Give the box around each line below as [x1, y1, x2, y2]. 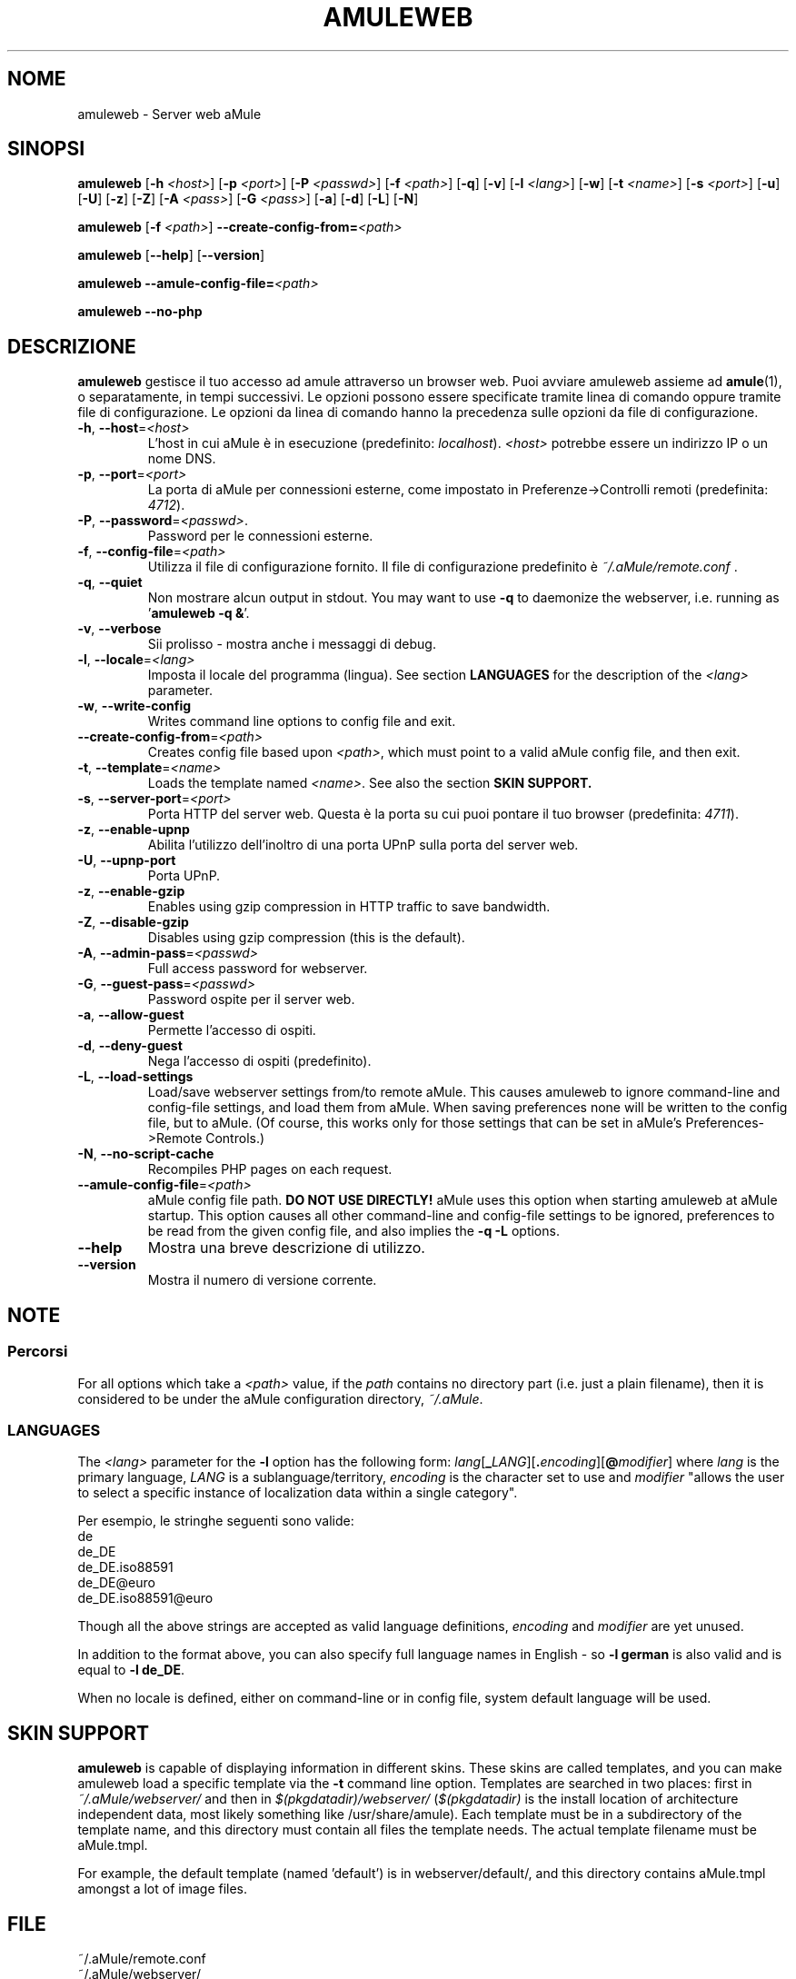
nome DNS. [147, 451, 216, 467]
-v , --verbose [77, 621, 162, 637]
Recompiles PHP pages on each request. [147, 1161, 393, 1178]
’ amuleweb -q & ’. [147, 605, 250, 622]
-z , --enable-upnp [77, 821, 190, 838]
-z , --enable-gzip [77, 883, 185, 900]
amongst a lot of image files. [77, 1881, 248, 1897]
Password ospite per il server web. [147, 991, 355, 1008]
